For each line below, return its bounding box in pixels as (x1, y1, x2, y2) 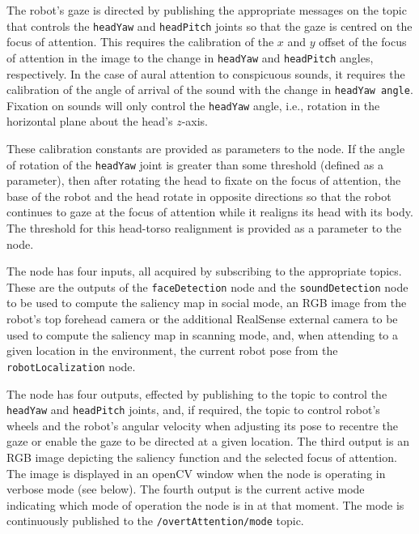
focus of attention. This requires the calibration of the (6, 33, 274, 50)
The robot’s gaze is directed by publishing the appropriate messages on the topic (6, 2, 407, 18)
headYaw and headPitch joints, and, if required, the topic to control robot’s (6, 401, 380, 418)
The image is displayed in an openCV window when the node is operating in (6, 464, 386, 481)
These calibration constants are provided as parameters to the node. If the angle (6, 140, 405, 156)
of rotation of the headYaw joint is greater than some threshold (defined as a (6, 156, 383, 173)
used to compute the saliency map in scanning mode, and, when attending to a (6, 326, 399, 343)
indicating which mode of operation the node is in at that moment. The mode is (6, 496, 404, 513)
